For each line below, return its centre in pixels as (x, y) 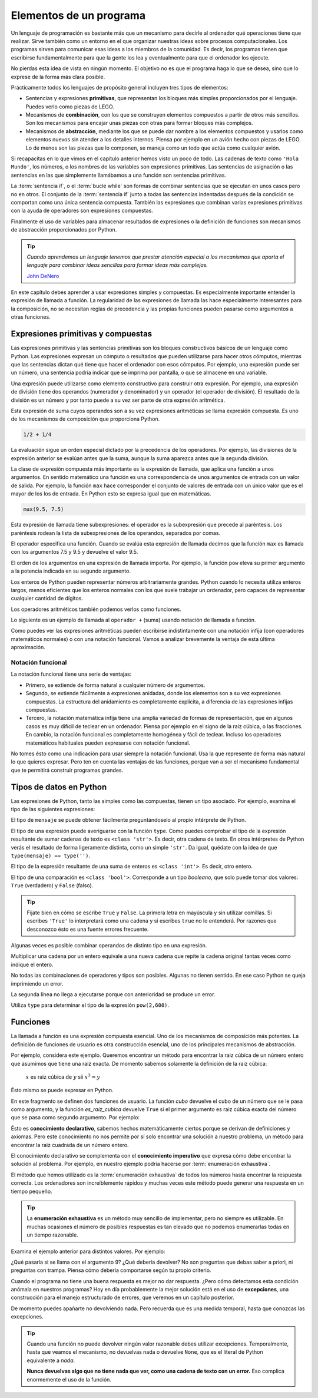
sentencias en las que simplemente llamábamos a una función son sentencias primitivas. (119, 175)
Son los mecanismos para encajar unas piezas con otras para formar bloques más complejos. (139, 123)
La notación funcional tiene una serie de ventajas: (71, 674)
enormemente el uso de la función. (69, 1379)
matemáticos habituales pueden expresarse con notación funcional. (108, 743)
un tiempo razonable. (53, 1235)
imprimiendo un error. (37, 983)
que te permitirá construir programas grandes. (67, 770)
